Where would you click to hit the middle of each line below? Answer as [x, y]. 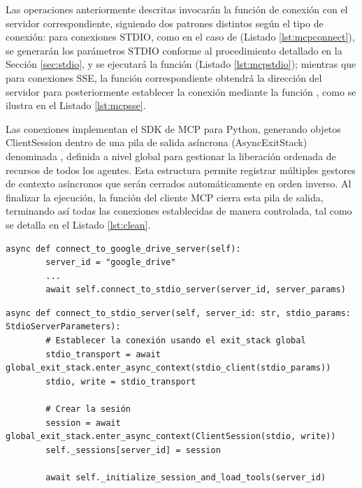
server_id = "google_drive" [111, 263]
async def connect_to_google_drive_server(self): [123, 249]
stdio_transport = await [103, 354]
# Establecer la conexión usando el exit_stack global [176, 341]
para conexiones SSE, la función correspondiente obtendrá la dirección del [164, 77]
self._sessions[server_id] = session [133, 450]
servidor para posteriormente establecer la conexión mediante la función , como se [181, 91]
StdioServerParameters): [63, 327]
